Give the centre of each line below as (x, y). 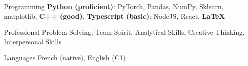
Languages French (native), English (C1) (65, 58)
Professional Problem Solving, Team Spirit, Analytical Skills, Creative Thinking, (124, 32)
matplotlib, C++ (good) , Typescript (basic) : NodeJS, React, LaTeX (114, 16)
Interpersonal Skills (33, 41)
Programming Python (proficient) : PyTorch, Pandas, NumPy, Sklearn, (114, 6)
